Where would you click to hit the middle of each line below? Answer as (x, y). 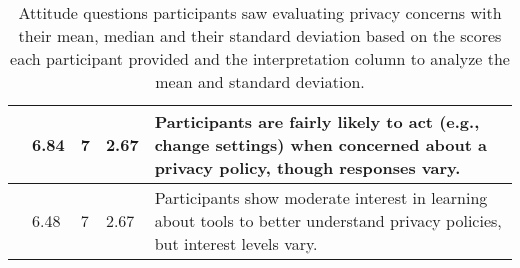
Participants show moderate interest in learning (321, 197)
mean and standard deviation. (260, 81)
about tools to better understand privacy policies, (328, 220)
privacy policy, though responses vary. (307, 167)
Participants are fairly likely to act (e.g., (317, 121)
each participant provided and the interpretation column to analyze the (260, 58)
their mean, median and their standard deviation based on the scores (260, 35)
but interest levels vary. (236, 243)
